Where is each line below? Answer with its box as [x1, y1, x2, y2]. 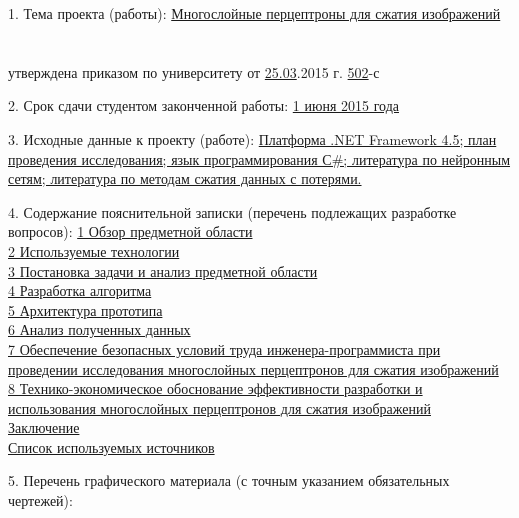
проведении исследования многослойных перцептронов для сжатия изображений [8, 358, 499, 379]
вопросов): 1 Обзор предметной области [8, 221, 253, 242]
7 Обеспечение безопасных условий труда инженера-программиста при [8, 338, 441, 359]
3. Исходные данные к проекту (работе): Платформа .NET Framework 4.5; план [8, 128, 497, 149]
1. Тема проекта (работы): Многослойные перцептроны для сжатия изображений [8, 3, 501, 23]
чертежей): [8, 490, 73, 511]
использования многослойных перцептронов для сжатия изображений [8, 397, 431, 418]
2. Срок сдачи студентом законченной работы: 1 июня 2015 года [8, 95, 399, 116]
